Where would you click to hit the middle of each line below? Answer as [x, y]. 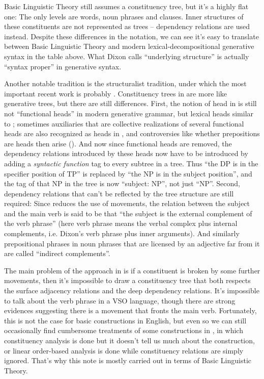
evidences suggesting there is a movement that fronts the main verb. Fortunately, [130, 310]
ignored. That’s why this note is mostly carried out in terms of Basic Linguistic [128, 360]
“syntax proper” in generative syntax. [63, 66]
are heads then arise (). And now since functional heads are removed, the [118, 143]
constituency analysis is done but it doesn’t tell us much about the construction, [129, 340]
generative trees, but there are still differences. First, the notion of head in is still [130, 103]
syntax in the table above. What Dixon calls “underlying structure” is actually [127, 56]
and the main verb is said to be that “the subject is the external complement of [128, 213]
